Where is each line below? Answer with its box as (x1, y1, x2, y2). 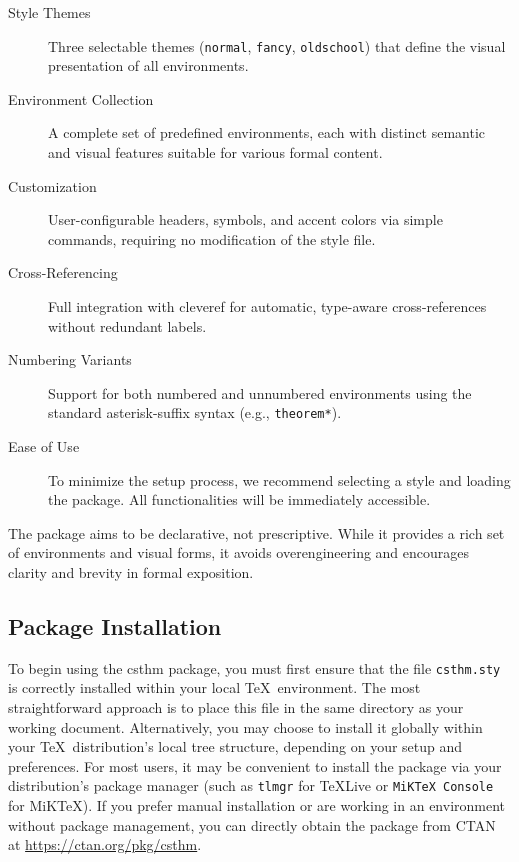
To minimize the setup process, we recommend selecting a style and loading (48, 469, 511, 490)
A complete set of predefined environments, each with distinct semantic (48, 122, 486, 143)
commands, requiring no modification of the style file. (48, 228, 376, 249)
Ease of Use (8, 436, 80, 457)
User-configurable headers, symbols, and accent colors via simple (48, 209, 443, 230)
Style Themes (8, 2, 91, 22)
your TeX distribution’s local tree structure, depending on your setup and (8, 736, 463, 757)
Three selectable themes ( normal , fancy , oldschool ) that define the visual (48, 35, 506, 56)
